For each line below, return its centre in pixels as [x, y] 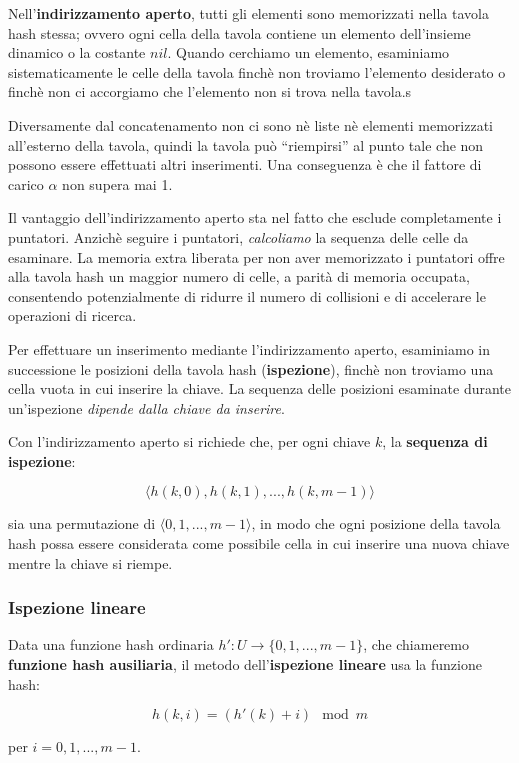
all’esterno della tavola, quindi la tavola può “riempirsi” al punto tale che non [246, 144]
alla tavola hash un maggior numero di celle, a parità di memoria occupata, [239, 276]
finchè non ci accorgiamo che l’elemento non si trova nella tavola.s [210, 91]
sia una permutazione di [82, 523]
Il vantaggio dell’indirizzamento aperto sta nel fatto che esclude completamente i [255, 217]
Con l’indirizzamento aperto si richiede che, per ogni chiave [189, 441]
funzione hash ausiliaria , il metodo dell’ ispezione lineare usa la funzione [245, 664]
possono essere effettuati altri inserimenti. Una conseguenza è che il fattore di [245, 164]
